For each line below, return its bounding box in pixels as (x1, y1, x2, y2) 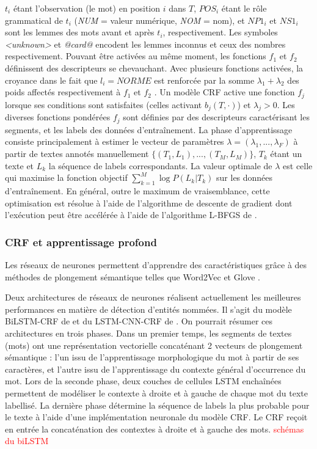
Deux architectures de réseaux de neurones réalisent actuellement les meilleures (5, 291, 301, 304)
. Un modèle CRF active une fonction (154, 86, 295, 98)
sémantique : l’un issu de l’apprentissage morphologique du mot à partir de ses (5, 351, 299, 363)
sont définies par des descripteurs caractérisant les (123, 111, 310, 123)
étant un (270, 147, 302, 160)
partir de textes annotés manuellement (5, 147, 149, 160)
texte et (5, 159, 34, 172)
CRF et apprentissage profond (5, 234, 157, 249)
